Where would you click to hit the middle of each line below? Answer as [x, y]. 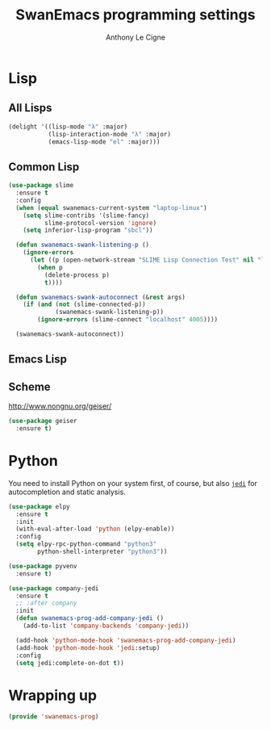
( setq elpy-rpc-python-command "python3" [86, 544]
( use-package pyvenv [43, 566]
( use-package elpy [39, 506]
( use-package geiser [43, 421]
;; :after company [47, 603]
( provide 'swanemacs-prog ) [54, 717]
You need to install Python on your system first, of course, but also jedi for [133, 483]
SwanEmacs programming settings [135, 15]
